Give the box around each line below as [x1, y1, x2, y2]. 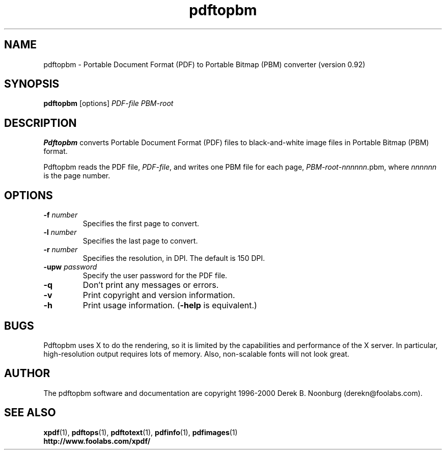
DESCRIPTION [4, 116, 77, 129]
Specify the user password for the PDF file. [82, 271, 228, 280]
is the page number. [43, 171, 110, 180]
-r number [43, 245, 78, 254]
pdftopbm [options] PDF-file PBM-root [43, 99, 174, 108]
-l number [43, 228, 77, 237]
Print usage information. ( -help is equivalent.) [82, 300, 257, 311]
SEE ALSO [4, 406, 56, 419]
